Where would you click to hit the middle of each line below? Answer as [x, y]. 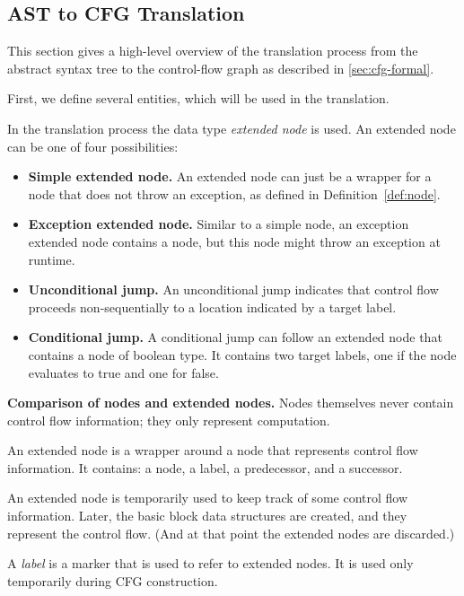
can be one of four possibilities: [93, 146]
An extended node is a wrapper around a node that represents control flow [213, 450]
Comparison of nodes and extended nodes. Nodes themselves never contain [231, 403]
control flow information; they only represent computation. [169, 420]
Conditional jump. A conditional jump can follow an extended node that [235, 337]
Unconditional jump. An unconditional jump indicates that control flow [233, 289]
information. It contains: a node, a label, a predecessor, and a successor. [205, 467]
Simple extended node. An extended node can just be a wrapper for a [230, 176]
